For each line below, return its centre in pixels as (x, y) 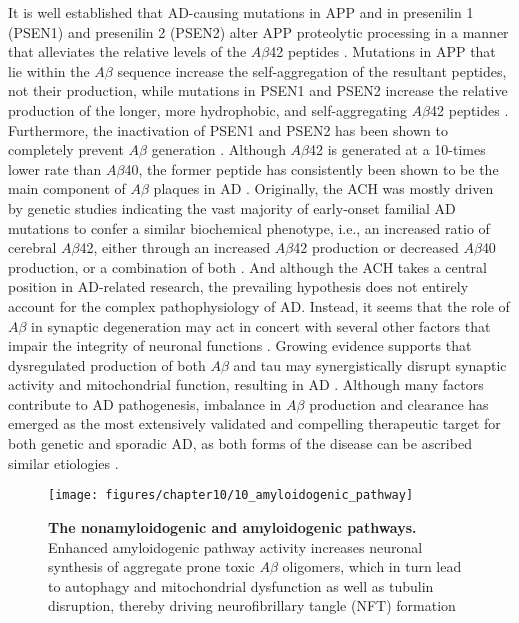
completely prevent (66, 149)
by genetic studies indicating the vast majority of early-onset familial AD (232, 207)
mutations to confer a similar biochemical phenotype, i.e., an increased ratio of (249, 227)
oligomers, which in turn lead (372, 566)
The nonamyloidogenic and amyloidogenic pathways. (232, 526)
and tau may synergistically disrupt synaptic (370, 364)
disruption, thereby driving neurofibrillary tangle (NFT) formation (252, 605)
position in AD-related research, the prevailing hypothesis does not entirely (238, 286)
